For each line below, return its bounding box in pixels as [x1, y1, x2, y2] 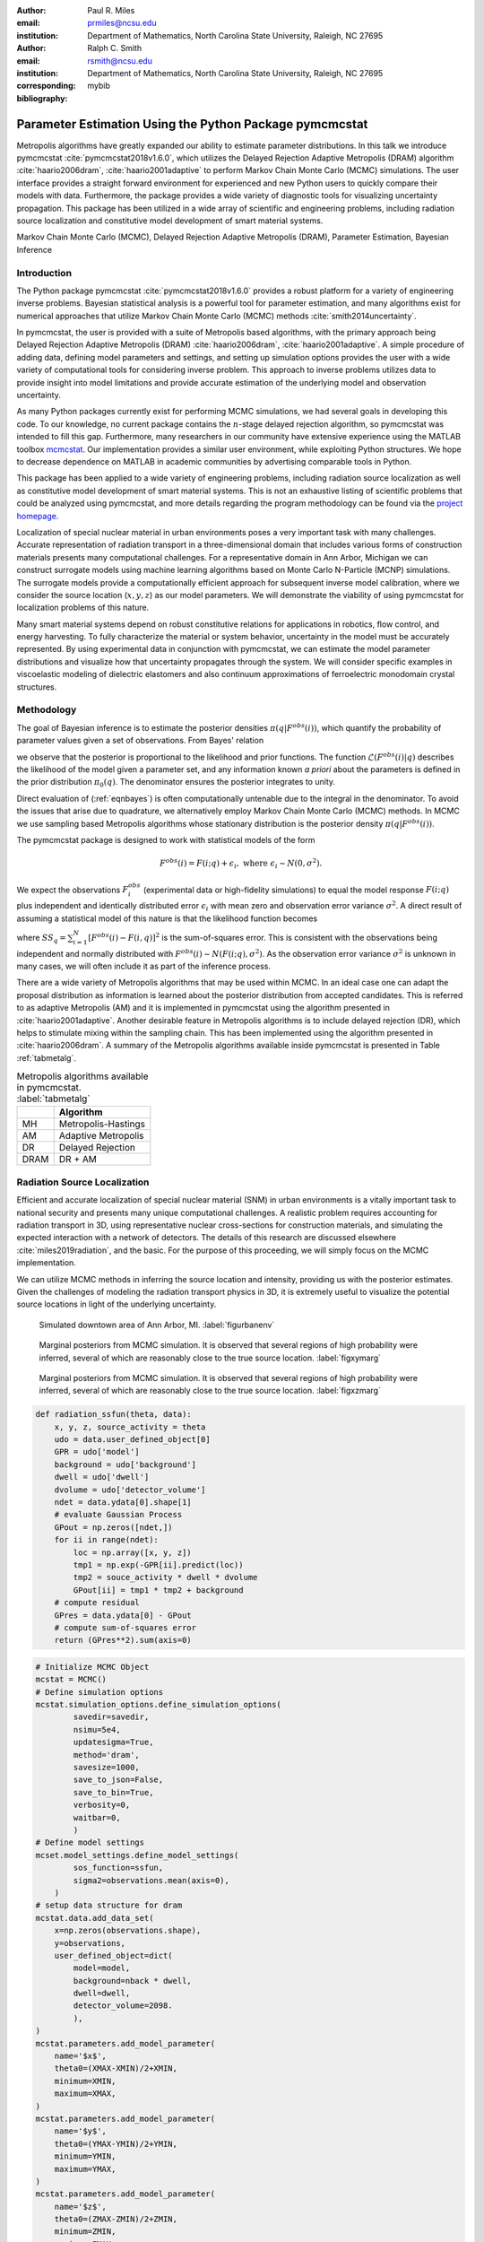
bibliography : [16, 92, 68, 103]
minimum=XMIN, [54, 2076, 117, 2086]
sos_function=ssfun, [73, 1863, 164, 1873]
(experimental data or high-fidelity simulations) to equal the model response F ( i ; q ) [143, 884, 450, 895]
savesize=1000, [73, 1762, 141, 1773]
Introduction [16, 266, 72, 279]
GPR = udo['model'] [54, 1447, 141, 1457]
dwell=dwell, [73, 1988, 131, 1999]
